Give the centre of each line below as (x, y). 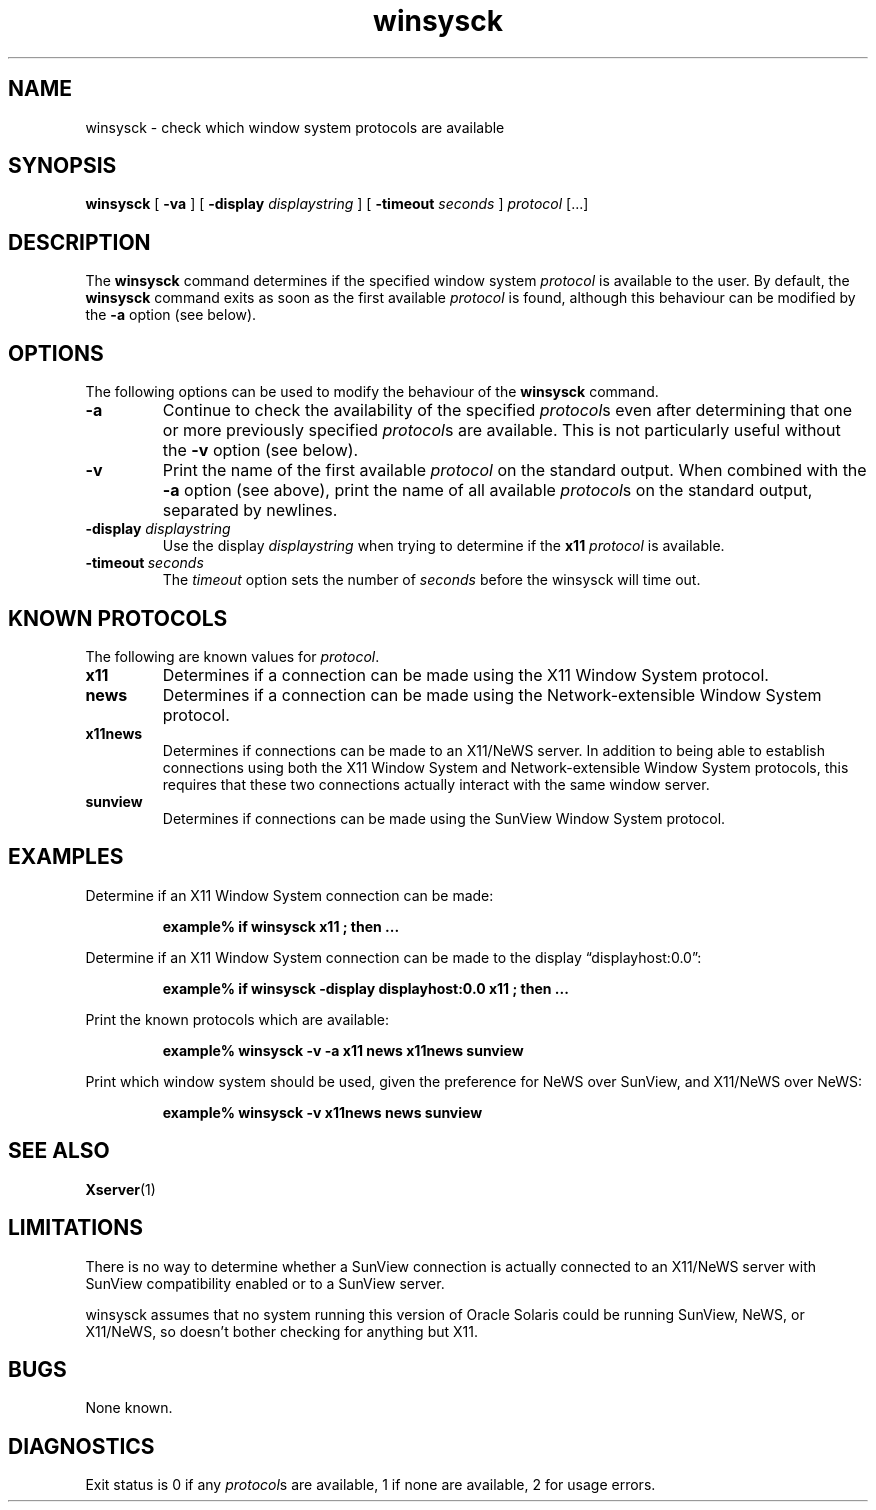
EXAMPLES (66, 857)
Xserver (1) (120, 1189)
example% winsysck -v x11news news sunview (322, 1112)
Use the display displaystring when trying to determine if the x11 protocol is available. (443, 546)
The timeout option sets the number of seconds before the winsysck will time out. (431, 580)
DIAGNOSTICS (81, 1446)
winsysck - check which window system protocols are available (295, 127)
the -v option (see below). (260, 450)
